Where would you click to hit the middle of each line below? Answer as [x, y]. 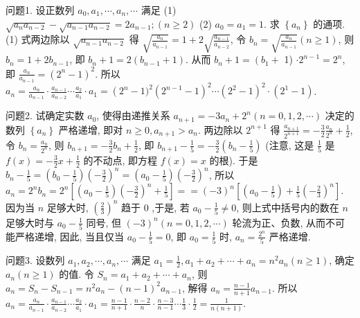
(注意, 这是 [290, 144]
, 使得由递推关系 [133, 115]
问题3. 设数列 [35, 260]
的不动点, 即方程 [120, 160]
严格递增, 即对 [91, 129]
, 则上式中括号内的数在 [288, 207]
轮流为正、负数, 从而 [279, 222]
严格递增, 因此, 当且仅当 [70, 236]
